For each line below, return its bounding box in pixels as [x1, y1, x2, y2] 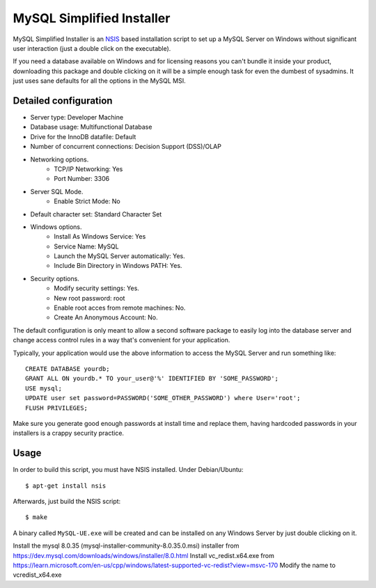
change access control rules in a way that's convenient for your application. [13, 336, 230, 344]
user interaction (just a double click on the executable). [13, 44, 171, 52]
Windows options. [30, 223, 82, 231]
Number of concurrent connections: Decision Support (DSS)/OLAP [30, 143, 222, 151]
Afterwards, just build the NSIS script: [13, 498, 121, 506]
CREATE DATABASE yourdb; [25, 365, 110, 372]
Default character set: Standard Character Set [30, 209, 162, 218]
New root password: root [54, 294, 125, 302]
